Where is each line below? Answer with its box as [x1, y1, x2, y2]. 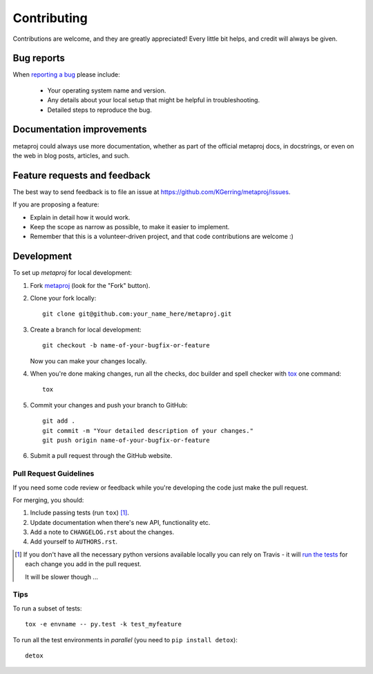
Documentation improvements [12, 124, 147, 135]
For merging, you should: [12, 496, 84, 504]
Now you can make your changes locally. [30, 356, 147, 365]
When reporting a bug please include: [12, 70, 120, 79]
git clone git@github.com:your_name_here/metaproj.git [42, 310, 232, 318]
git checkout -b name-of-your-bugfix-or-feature [42, 342, 210, 349]
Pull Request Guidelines [12, 469, 95, 479]
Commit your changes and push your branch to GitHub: [30, 401, 188, 409]
